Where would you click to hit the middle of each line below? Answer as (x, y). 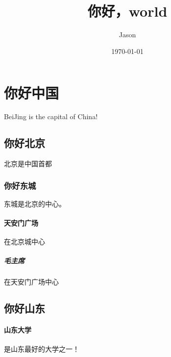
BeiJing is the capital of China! (51, 116)
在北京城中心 (24, 242)
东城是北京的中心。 (35, 203)
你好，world (127, 11)
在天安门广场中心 (31, 282)
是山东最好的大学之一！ (42, 348)
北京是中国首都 (28, 164)
